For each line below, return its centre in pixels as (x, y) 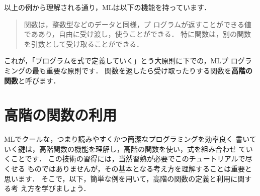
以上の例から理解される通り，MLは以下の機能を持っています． (108, 7)
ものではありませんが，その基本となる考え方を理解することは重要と (140, 169)
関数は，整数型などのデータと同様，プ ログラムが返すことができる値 (138, 24)
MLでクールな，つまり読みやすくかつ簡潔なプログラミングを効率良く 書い (127, 139)
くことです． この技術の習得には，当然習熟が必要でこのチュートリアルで (125, 159)
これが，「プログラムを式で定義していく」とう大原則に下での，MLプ (116, 61)
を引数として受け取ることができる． (84, 43)
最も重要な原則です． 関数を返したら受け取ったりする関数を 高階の (142, 70)
